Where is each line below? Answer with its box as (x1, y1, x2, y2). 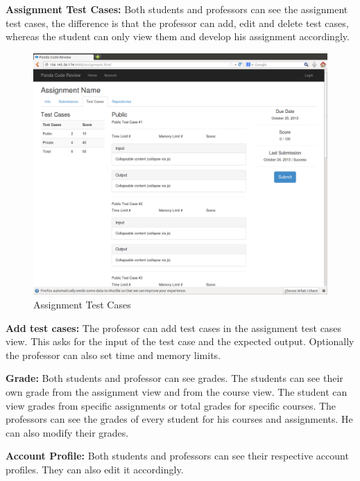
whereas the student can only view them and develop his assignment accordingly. (6, 29, 350, 44)
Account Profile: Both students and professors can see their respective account (6, 448, 349, 463)
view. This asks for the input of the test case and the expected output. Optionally (6, 334, 354, 349)
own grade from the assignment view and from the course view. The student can (6, 384, 348, 399)
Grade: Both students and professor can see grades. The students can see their (6, 371, 343, 385)
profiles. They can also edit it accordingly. (6, 462, 184, 476)
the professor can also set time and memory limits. (6, 347, 221, 362)
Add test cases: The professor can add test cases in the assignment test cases (6, 320, 342, 335)
